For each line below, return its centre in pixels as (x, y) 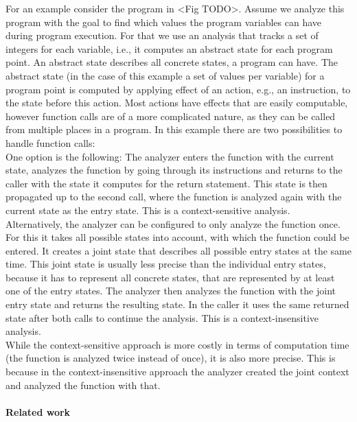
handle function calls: (50, 142)
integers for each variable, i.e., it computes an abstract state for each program (169, 48)
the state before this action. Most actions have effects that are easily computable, (177, 103)
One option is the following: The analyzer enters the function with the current (170, 156)
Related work (38, 411)
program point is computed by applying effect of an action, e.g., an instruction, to (178, 89)
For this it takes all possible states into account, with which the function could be (177, 237)
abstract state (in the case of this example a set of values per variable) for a (165, 75)
